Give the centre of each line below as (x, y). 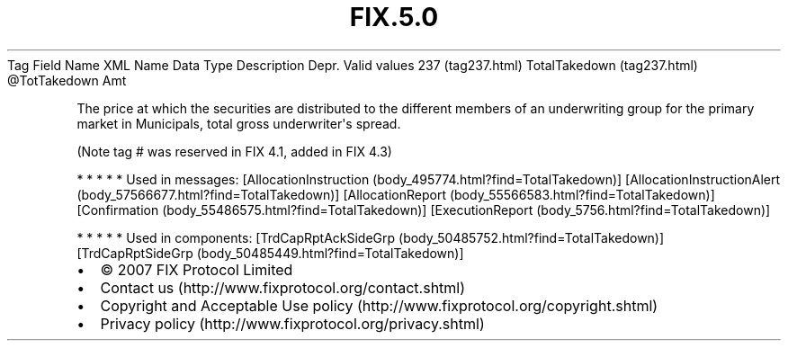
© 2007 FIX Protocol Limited (197, 269)
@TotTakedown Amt (67, 80)
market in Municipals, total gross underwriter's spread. (239, 123)
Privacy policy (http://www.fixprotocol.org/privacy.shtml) (292, 323)
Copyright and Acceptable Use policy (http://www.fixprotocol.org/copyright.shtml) (379, 305)
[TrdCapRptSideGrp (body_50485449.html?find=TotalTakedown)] (270, 253)
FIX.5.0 (394, 17)
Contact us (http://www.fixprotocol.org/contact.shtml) (283, 287)
